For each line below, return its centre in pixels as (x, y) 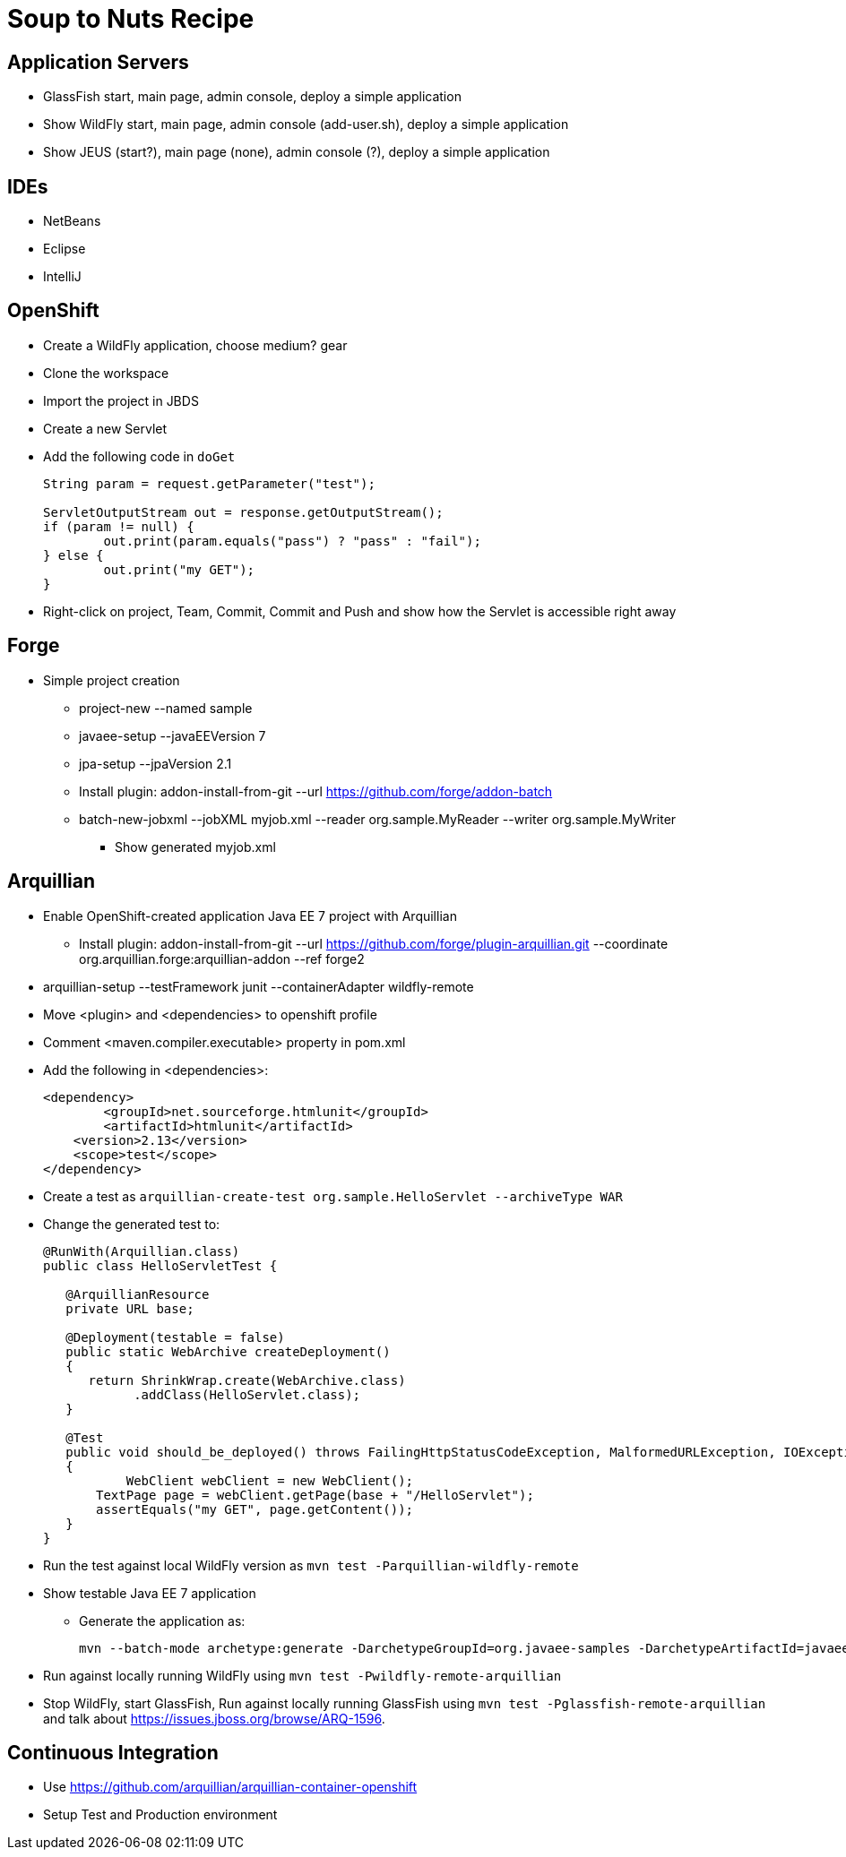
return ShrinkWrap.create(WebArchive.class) (247, 1380)
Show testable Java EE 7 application (150, 1593)
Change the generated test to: (132, 1224)
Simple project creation (112, 680)
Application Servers (98, 62)
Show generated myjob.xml (195, 847)
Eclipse (65, 249)
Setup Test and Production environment (160, 1815)
